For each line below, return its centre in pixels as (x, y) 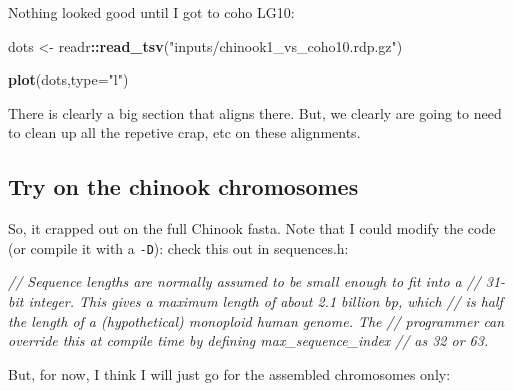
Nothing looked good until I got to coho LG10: (151, 12)
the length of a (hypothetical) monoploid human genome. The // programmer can (256, 320)
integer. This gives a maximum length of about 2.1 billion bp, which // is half (265, 301)
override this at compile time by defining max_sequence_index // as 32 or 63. (248, 340)
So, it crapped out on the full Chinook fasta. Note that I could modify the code (252, 228)
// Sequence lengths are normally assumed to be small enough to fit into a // (244, 281)
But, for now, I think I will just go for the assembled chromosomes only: (229, 373)
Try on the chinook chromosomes (183, 186)
